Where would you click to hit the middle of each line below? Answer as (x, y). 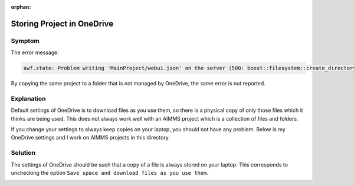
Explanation (28, 98)
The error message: (35, 52)
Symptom (25, 41)
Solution (23, 153)
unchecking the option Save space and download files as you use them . (110, 172)
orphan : (21, 7)
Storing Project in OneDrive (62, 24)
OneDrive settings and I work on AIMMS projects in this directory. (91, 138)
